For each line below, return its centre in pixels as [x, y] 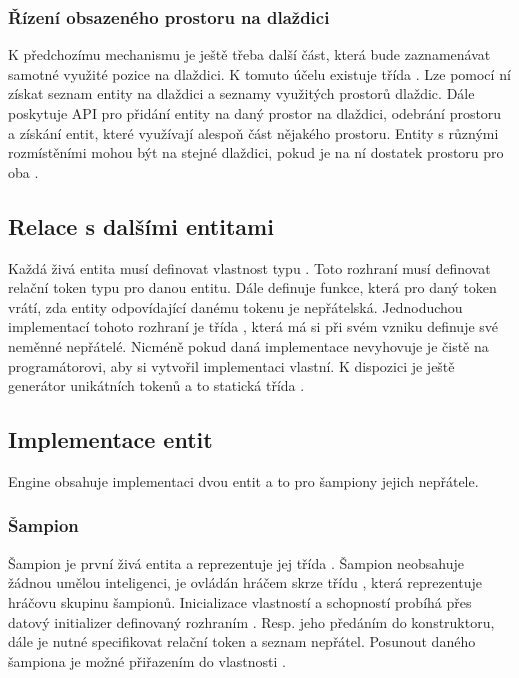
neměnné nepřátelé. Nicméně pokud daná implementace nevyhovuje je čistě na [248, 345]
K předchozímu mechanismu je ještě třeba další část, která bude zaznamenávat [249, 54]
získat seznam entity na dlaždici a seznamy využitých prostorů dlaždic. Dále [241, 93]
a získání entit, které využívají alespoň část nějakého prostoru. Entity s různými [253, 132]
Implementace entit [110, 439]
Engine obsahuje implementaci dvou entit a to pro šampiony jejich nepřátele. [243, 480]
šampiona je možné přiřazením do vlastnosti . [147, 660]
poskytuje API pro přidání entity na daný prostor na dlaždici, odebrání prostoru [255, 113]
